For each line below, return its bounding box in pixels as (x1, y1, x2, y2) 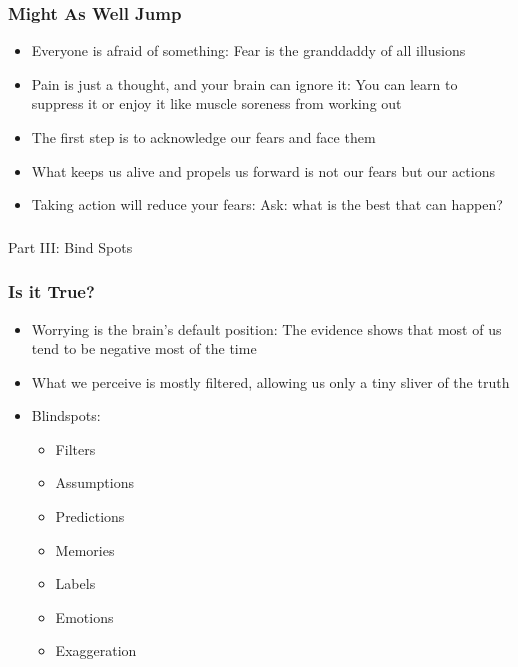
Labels (55, 573, 96, 594)
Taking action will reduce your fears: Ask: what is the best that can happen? (31, 194, 503, 215)
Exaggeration (55, 640, 137, 661)
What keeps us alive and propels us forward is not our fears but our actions (31, 160, 495, 181)
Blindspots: (31, 405, 101, 426)
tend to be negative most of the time (31, 338, 257, 359)
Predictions (55, 506, 125, 527)
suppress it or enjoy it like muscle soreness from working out (31, 93, 402, 114)
